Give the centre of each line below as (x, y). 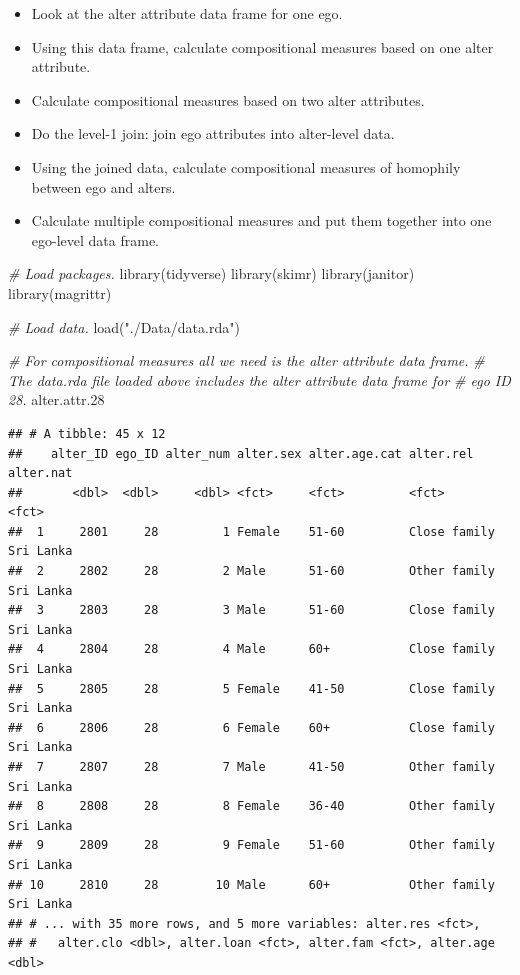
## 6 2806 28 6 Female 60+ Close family (251, 727)
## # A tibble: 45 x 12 (87, 433)
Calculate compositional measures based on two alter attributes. (228, 99)
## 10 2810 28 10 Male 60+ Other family (251, 884)
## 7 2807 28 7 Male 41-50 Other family (251, 767)
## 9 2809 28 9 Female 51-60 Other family (251, 845)
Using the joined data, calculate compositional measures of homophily (246, 166)
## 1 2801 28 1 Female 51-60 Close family (251, 531)
